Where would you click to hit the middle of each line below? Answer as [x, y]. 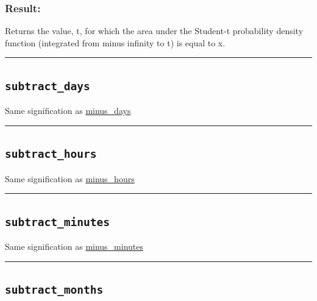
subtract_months [54, 289]
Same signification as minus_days [68, 111]
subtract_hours [51, 154]
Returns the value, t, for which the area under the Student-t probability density [154, 31]
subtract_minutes [57, 222]
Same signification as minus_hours [70, 178]
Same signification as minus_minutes [74, 246]
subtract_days [48, 86]
